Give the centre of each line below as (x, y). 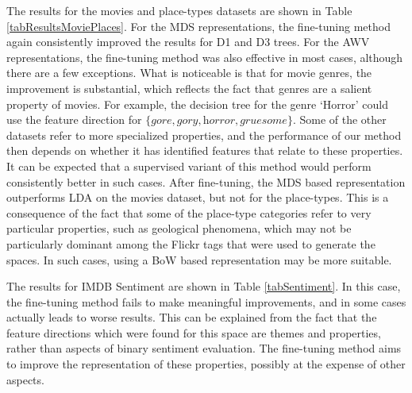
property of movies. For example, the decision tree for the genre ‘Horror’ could (197, 104)
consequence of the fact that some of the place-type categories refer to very (189, 212)
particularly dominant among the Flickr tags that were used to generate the (191, 243)
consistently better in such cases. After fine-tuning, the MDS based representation (206, 181)
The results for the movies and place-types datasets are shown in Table (179, 10)
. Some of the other (339, 119)
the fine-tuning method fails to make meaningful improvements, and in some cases (206, 301)
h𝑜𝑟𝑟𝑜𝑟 (219, 121)
